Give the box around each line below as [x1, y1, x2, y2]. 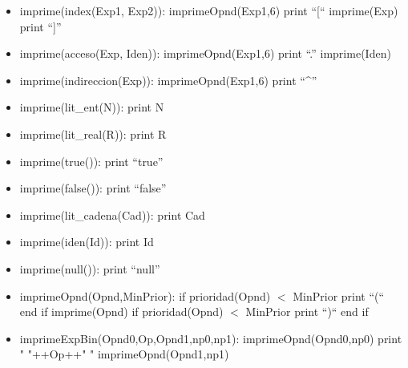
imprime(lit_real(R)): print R [19, 125, 167, 142]
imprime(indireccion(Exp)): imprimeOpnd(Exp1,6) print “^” [19, 71, 317, 88]
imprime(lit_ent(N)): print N [19, 99, 164, 115]
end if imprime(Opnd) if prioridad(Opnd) [19, 303, 224, 320]
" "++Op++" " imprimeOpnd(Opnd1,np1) [19, 346, 229, 362]
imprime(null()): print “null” [19, 260, 160, 277]
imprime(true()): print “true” [19, 152, 164, 169]
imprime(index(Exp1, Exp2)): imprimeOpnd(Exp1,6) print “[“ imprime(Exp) [19, 2, 398, 18]
